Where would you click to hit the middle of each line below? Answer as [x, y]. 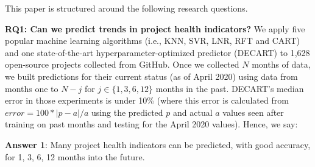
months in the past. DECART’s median [230, 88]
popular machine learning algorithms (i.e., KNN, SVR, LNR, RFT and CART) [153, 41]
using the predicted [127, 112]
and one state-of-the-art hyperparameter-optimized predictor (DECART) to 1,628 [157, 52]
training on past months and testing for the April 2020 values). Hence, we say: [151, 124]
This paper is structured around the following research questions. [126, 8]
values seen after [253, 112]
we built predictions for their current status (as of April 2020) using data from [151, 76]
